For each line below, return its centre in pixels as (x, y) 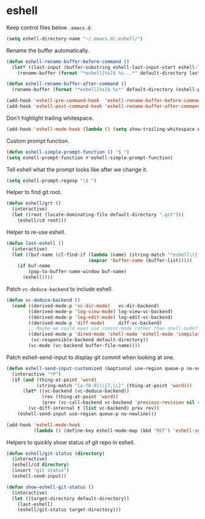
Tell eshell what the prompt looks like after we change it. (77, 169)
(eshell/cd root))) (42, 220)
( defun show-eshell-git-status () (50, 487)
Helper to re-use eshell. (36, 232)
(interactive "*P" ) (37, 374)
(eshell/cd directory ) (41, 465)
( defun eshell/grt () (34, 203)
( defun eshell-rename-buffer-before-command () (68, 62)
